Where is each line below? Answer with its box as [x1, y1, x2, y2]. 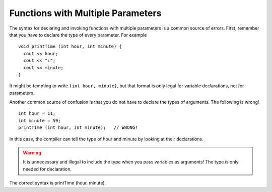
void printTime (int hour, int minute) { [18, 44, 122, 50]
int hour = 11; [18, 111, 56, 116]
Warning [23, 150, 41, 156]
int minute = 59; [18, 118, 61, 123]
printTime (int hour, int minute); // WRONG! [18, 125, 138, 130]
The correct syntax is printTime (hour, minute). [9, 180, 106, 186]
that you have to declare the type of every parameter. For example [9, 32, 147, 38]
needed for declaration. [23, 166, 72, 172]
